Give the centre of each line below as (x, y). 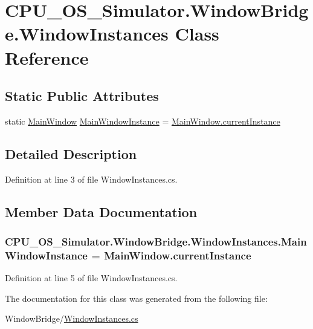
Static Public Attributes (82, 96)
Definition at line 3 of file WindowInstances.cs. (91, 179)
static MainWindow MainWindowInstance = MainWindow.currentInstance (143, 121)
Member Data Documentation (101, 211)
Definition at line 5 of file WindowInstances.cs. (91, 278)
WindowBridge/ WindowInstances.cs (72, 318)
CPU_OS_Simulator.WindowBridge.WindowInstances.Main (156, 242)
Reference (47, 57)
